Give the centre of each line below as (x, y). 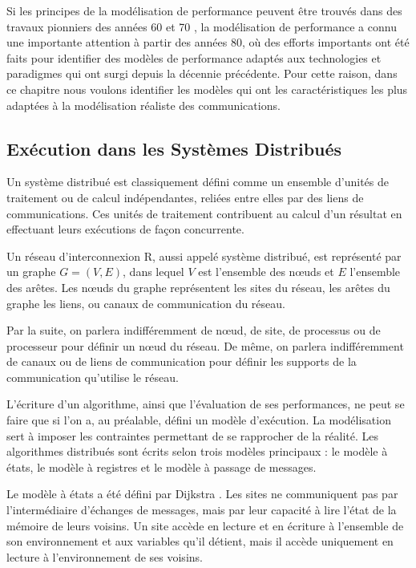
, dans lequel (153, 272)
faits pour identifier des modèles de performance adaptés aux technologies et (194, 57)
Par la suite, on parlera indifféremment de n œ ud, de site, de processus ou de (194, 330)
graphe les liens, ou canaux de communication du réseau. (146, 303)
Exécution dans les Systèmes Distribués (174, 148)
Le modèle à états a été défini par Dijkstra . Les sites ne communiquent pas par (202, 494)
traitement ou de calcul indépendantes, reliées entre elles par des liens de (185, 197)
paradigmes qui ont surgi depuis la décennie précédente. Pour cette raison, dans (202, 73)
